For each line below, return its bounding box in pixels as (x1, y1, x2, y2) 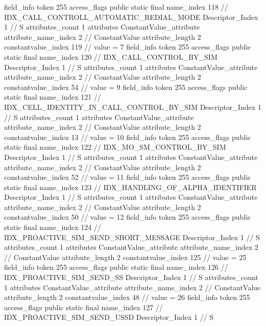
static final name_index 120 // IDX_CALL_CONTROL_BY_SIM (4, 51, 218, 62)
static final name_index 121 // (4, 91, 101, 102)
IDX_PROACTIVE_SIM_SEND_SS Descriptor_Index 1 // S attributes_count (4, 272, 258, 283)
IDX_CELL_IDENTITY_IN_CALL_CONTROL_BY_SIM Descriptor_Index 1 (4, 101, 261, 112)
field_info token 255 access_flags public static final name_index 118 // (4, 2, 228, 12)
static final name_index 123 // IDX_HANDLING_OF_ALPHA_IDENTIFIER (4, 181, 257, 192)
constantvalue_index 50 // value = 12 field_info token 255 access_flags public (4, 212, 251, 222)
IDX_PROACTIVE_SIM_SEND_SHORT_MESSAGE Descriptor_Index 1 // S (4, 231, 260, 242)
